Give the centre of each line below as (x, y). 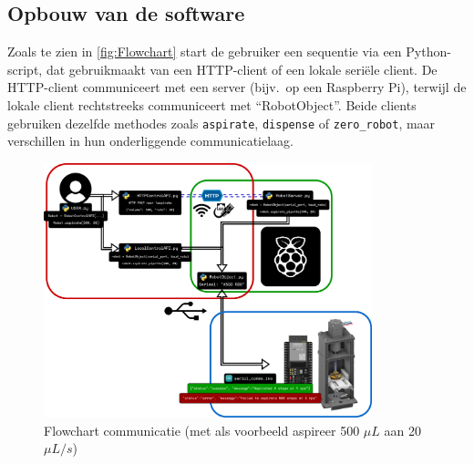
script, (25, 69)
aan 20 (402, 430)
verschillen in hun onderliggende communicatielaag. (151, 141)
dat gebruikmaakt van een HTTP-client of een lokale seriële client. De (242, 69)
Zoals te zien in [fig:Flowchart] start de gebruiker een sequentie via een (205, 52)
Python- (428, 52)
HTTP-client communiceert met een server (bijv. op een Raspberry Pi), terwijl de (237, 87)
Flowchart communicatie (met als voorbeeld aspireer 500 (202, 430)
